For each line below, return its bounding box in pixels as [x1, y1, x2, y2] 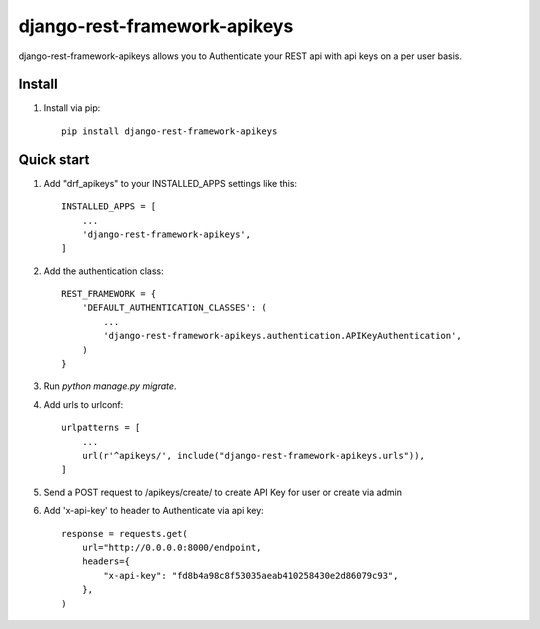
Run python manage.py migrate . [43, 380, 177, 392]
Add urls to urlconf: [43, 398, 124, 410]
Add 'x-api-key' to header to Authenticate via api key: [43, 505, 264, 517]
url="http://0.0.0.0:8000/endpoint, [81, 541, 262, 553]
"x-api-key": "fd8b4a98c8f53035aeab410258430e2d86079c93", [103, 570, 399, 581]
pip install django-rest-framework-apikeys [61, 125, 278, 137]
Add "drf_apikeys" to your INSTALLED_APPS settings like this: [43, 177, 298, 189]
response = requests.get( [61, 528, 189, 539]
